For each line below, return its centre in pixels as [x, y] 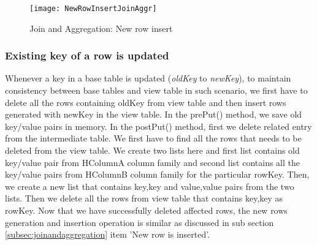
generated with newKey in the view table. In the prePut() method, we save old [154, 114]
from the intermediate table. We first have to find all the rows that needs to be [153, 138]
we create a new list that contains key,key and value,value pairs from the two [150, 186]
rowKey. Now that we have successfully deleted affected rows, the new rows [146, 210]
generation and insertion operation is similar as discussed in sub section [139, 222]
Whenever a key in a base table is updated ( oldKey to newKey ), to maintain [148, 78]
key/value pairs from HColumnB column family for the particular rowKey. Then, [157, 174]
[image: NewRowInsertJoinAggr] [93, 9]
